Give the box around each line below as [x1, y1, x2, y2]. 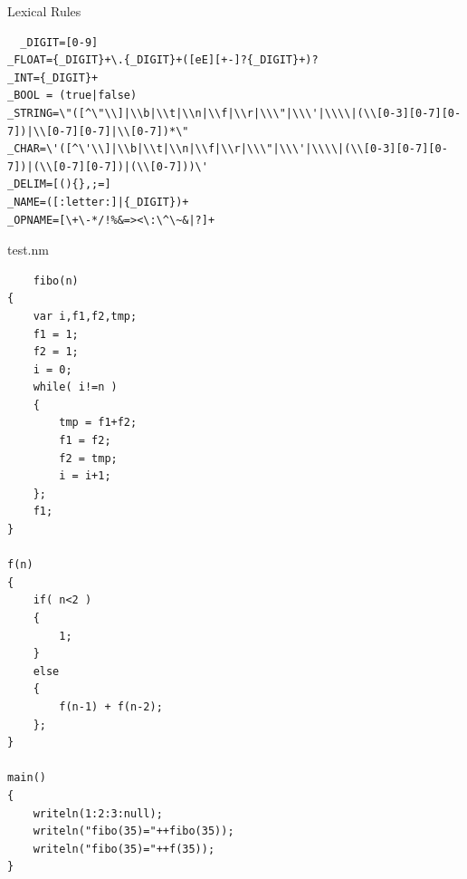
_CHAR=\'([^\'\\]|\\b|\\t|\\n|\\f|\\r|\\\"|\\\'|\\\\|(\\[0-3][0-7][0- [7, 142, 448, 156]
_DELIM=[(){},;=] [7, 178, 111, 191]
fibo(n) [33, 274, 79, 287]
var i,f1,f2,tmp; [33, 309, 138, 323]
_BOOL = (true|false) [7, 89, 138, 102]
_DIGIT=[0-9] [20, 35, 99, 49]
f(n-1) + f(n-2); [59, 700, 163, 713]
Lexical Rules [7, 2, 81, 20]
